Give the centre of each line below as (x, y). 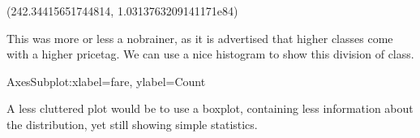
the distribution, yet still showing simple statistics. (132, 124)
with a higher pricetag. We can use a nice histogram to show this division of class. (210, 54)
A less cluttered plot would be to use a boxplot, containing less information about (210, 108)
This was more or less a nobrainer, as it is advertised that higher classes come (200, 38)
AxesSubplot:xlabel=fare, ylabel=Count (106, 81)
